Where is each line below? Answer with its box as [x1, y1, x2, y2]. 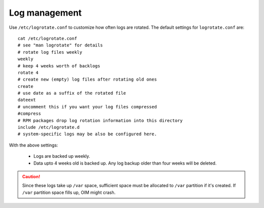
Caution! [22, 173, 41, 179]
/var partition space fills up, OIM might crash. [22, 189, 116, 195]
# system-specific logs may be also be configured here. [18, 131, 157, 137]
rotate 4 [18, 70, 39, 75]
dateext [18, 97, 36, 103]
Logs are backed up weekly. [33, 153, 90, 159]
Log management [9, 7, 82, 18]
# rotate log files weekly [18, 49, 83, 55]
